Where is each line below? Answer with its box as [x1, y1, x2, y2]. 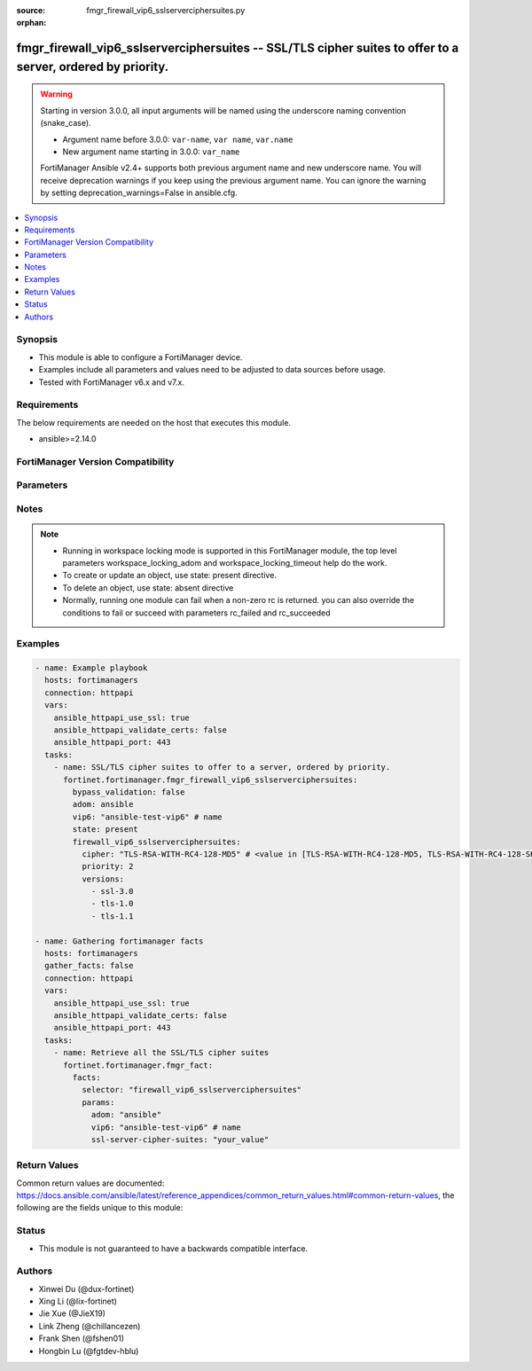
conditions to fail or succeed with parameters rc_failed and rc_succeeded [62, 607, 332, 618]
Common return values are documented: [16, 1178, 165, 1188]
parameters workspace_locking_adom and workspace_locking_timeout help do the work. [62, 557, 387, 568]
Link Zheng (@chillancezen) [38, 1320, 141, 1331]
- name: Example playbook [35, 663, 148, 673]
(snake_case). [40, 118, 92, 129]
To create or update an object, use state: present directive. [62, 570, 277, 581]
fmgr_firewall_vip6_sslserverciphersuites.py [86, 5, 246, 15]
